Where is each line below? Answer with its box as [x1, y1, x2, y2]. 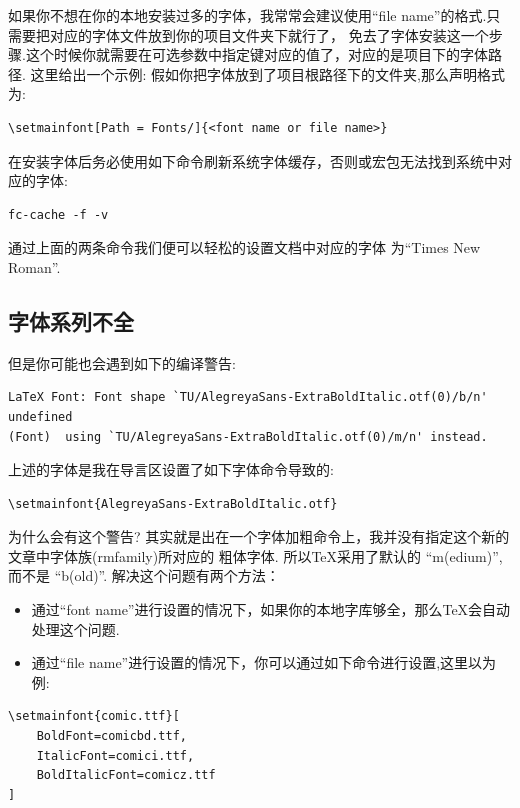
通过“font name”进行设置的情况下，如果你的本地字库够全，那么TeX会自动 [31, 599, 511, 620]
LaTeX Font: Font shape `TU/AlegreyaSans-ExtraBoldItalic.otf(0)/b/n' [8, 390, 488, 405]
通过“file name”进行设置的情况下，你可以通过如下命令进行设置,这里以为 [31, 652, 497, 673]
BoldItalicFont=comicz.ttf [36, 768, 216, 783]
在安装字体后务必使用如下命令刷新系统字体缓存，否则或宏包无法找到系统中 [8, 150, 498, 171]
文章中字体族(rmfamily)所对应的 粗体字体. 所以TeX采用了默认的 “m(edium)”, [8, 545, 503, 566]
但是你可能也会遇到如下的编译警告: [8, 352, 236, 373]
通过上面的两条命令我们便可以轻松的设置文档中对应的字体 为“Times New [8, 237, 481, 258]
